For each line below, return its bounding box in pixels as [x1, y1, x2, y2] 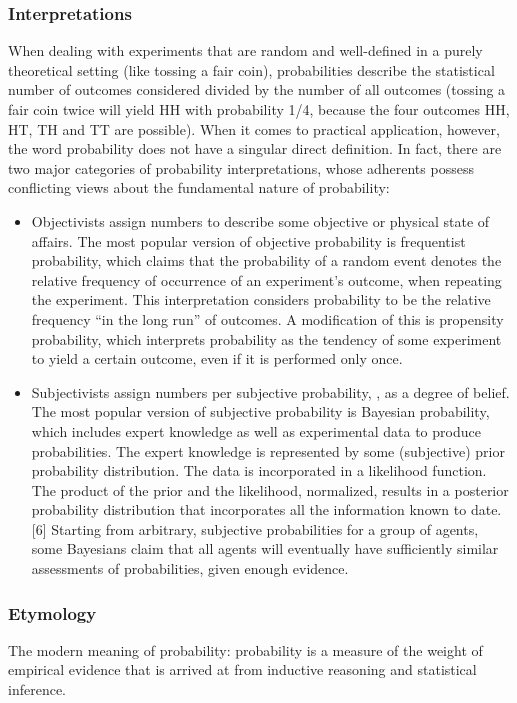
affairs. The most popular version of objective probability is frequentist [31, 230, 466, 251]
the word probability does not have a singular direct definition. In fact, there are [8, 138, 502, 159]
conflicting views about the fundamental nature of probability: [8, 177, 390, 198]
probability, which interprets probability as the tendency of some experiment [31, 328, 502, 349]
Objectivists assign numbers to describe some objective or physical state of [31, 210, 490, 231]
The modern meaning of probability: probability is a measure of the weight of [8, 639, 483, 660]
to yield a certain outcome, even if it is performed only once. [31, 348, 403, 369]
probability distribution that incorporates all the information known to [31, 499, 467, 520]
